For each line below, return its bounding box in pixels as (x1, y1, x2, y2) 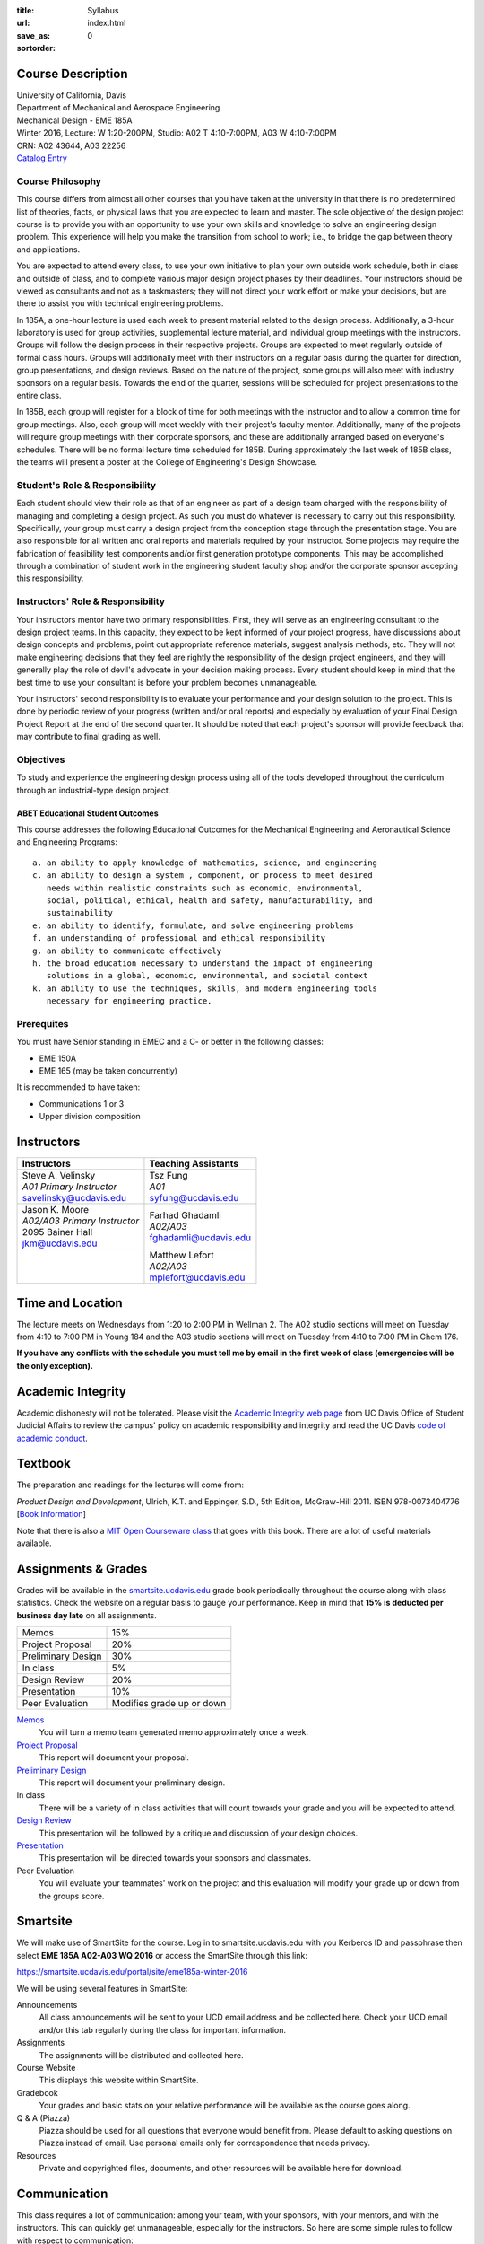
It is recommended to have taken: (16, 1082, 141, 1092)
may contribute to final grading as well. (16, 732, 160, 742)
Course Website (16, 2062, 76, 2073)
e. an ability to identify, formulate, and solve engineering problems (32, 920, 354, 931)
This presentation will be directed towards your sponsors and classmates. (39, 1853, 312, 1863)
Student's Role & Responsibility (16, 478, 157, 491)
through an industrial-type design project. (16, 785, 171, 795)
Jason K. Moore (22, 1204, 90, 1216)
